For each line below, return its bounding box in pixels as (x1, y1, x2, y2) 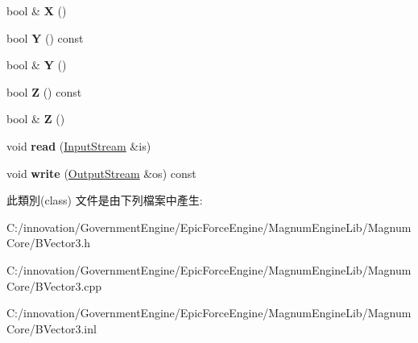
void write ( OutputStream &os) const (6, 164, 197, 181)
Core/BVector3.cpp (6, 277, 102, 294)
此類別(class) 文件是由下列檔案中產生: (6, 192, 203, 209)
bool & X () (6, 2, 67, 19)
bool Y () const (6, 29, 84, 46)
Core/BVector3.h (6, 234, 91, 251)
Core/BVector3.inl (6, 320, 97, 337)
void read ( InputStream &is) (6, 137, 151, 154)
